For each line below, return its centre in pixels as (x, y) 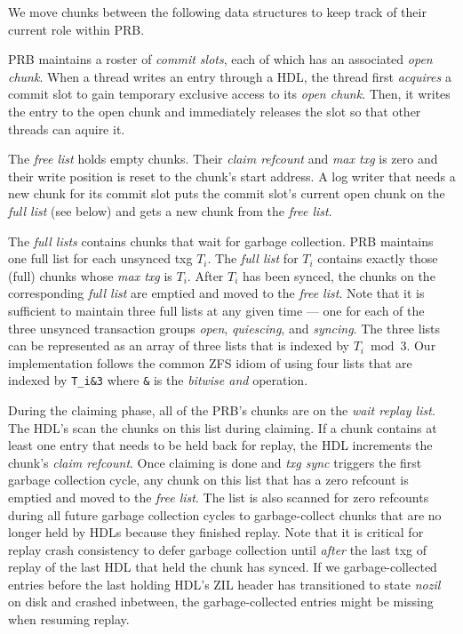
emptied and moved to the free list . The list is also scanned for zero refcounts (219, 497)
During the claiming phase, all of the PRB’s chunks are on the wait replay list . (222, 409)
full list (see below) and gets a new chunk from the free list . (170, 210)
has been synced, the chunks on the (339, 275)
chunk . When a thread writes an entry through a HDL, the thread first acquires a (230, 76)
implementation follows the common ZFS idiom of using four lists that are (210, 362)
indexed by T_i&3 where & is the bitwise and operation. (158, 380)
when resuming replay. (69, 619)
